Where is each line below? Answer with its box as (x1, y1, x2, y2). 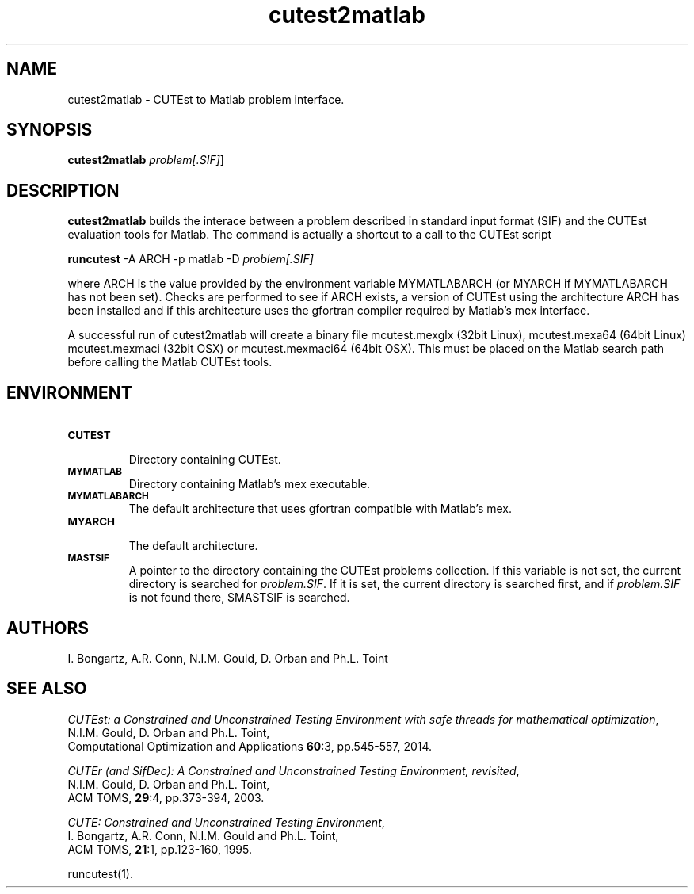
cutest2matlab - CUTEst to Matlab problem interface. (67, 92, 345, 106)
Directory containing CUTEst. (128, 453, 281, 467)
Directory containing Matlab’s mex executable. (128, 477, 371, 491)
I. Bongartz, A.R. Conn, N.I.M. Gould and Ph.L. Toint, (67, 828, 339, 842)
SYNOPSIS (6, 120, 93, 140)
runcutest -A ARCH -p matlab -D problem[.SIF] (67, 252, 314, 266)
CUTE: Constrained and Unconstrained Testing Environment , (67, 815, 385, 829)
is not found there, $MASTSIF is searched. (128, 590, 350, 605)
